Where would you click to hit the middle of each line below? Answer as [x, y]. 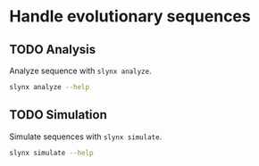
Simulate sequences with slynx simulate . [86, 137]
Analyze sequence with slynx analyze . [80, 71]
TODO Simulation [58, 115]
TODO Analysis [53, 50]
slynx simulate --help [51, 153]
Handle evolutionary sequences [130, 17]
